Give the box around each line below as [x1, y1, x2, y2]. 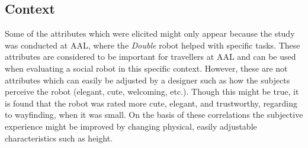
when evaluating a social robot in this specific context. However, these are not [5, 62, 288, 74]
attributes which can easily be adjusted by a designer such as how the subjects [5, 73, 290, 86]
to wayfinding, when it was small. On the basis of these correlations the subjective [5, 108, 303, 121]
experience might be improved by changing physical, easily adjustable [5, 120, 257, 132]
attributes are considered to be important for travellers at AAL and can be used [5, 50, 296, 63]
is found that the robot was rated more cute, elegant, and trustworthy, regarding [5, 96, 298, 109]
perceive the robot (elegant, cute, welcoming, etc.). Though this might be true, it [5, 85, 299, 98]
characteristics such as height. [5, 131, 113, 144]
